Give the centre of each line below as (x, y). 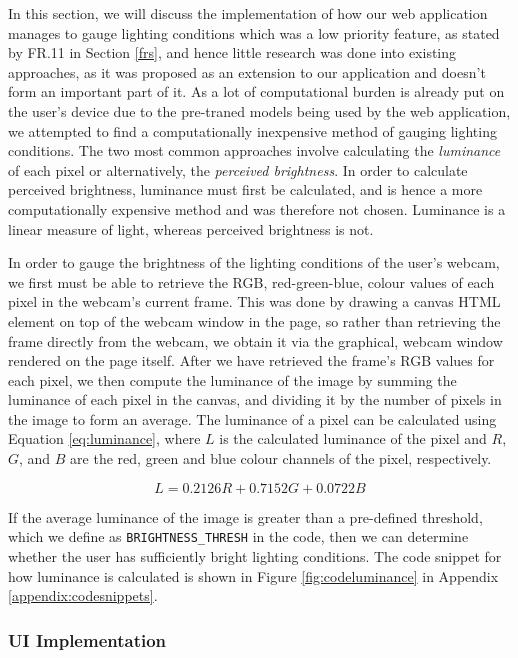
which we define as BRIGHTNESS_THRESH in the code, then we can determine (238, 536)
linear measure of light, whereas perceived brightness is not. (191, 228)
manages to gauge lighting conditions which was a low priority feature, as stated (254, 32)
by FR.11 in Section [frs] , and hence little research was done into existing (232, 52)
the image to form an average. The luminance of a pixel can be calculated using (252, 418)
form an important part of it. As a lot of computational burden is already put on (256, 91)
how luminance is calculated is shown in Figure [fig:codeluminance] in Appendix (253, 575)
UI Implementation (87, 639)
